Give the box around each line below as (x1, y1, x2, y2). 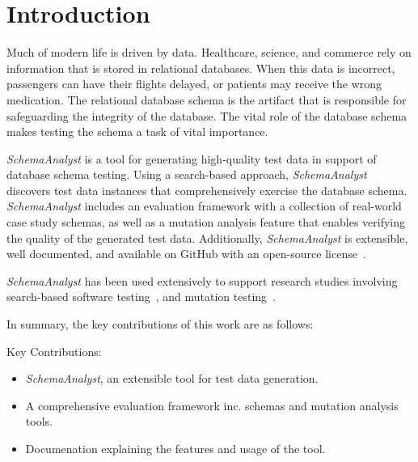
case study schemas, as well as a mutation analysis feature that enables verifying (6, 214, 406, 231)
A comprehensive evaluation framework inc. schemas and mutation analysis (25, 396, 399, 413)
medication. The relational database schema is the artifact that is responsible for (6, 91, 407, 108)
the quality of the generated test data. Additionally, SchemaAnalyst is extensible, (6, 229, 408, 246)
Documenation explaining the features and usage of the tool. (25, 440, 326, 456)
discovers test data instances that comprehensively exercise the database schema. (6, 181, 407, 198)
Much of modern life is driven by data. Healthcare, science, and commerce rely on (6, 44, 412, 61)
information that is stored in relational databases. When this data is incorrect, (6, 59, 395, 76)
